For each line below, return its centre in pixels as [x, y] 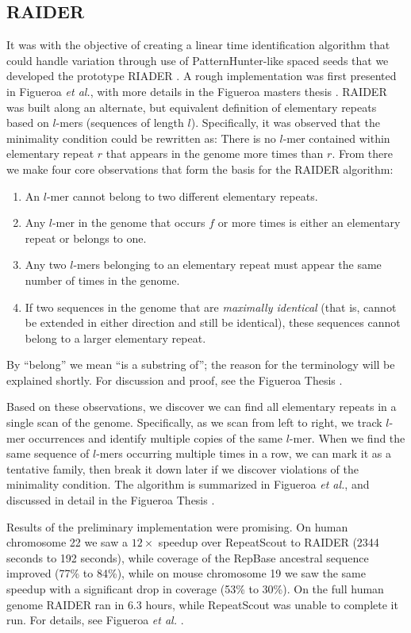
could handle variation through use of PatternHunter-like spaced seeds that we [198, 60]
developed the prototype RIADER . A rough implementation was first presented [202, 76]
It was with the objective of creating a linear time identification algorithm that [198, 45]
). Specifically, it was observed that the [285, 123]
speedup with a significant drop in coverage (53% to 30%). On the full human [195, 589]
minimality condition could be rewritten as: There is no [141, 138]
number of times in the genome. [102, 280]
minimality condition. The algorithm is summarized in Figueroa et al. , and [188, 484]
